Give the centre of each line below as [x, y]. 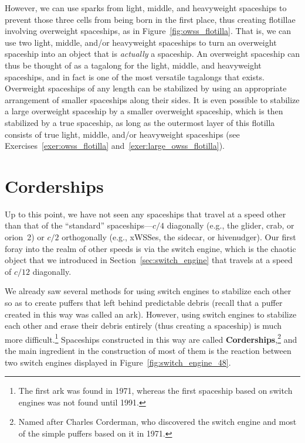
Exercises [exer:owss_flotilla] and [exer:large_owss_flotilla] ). [115, 146]
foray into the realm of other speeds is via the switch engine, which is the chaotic [150, 248]
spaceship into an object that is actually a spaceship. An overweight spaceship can [152, 54]
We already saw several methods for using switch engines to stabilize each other [148, 291]
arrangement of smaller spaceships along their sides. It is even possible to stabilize [152, 99]
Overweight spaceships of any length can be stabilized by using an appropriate [146, 88]
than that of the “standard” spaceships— [79, 225]
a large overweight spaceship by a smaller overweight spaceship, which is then [144, 111]
